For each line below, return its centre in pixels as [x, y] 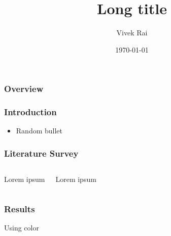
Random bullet [39, 131]
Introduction [30, 112]
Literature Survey [41, 153]
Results [20, 208]
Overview [24, 89]
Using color [22, 228]
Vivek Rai [132, 33]
